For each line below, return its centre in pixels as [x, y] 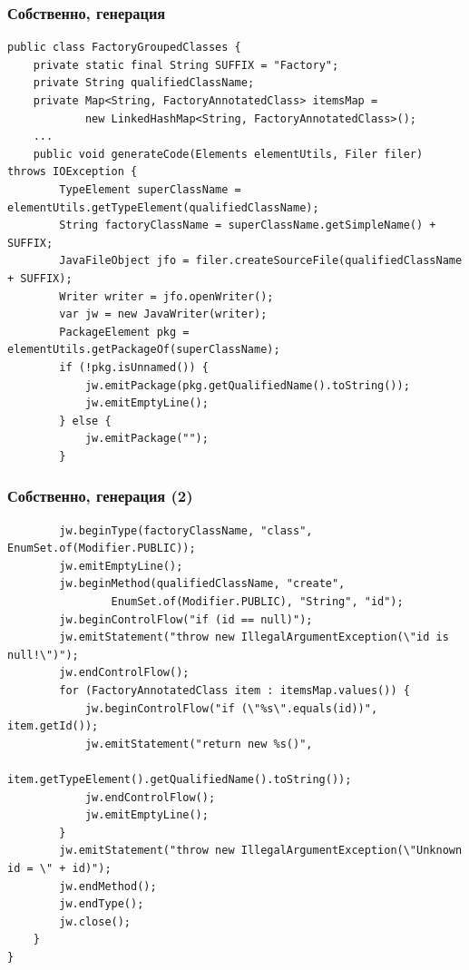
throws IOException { [73, 172]
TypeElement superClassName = [150, 189]
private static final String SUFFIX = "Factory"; [186, 65]
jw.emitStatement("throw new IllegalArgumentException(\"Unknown [261, 851]
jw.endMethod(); [108, 886]
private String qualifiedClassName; [144, 83]
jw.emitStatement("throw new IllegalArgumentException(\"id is [254, 637]
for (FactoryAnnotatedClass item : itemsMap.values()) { [234, 691]
